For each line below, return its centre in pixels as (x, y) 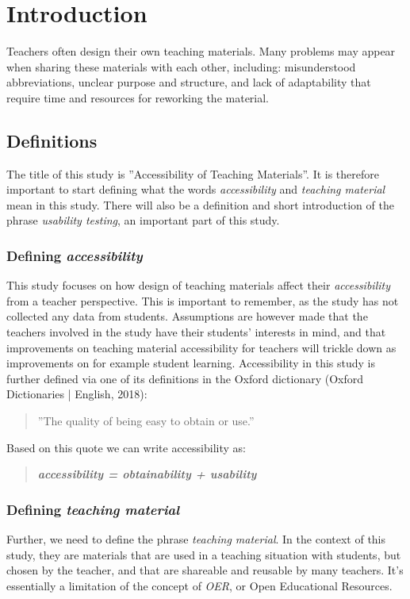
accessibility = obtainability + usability (147, 474)
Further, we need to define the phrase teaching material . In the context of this (196, 539)
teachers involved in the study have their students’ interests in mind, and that (196, 332)
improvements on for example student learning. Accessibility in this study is (191, 363)
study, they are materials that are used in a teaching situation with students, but (204, 554)
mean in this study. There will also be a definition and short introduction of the (200, 204)
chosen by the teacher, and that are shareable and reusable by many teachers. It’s (205, 570)
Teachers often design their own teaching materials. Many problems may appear (201, 51)
